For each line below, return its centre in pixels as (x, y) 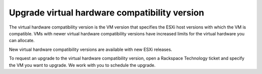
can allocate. (22, 41)
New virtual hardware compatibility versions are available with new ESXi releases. (90, 49)
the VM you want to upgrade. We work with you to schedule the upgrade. (82, 65)
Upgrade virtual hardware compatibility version (106, 13)
